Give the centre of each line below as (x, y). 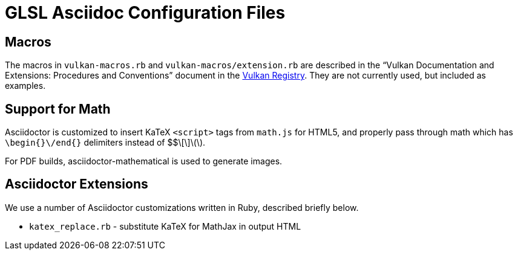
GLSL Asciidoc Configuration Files (145, 13)
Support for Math (58, 109)
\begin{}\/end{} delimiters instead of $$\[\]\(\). (105, 143)
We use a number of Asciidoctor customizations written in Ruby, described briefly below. (182, 207)
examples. (25, 86)
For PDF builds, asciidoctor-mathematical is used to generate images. (144, 161)
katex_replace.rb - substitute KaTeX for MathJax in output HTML (165, 226)
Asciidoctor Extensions (77, 184)
